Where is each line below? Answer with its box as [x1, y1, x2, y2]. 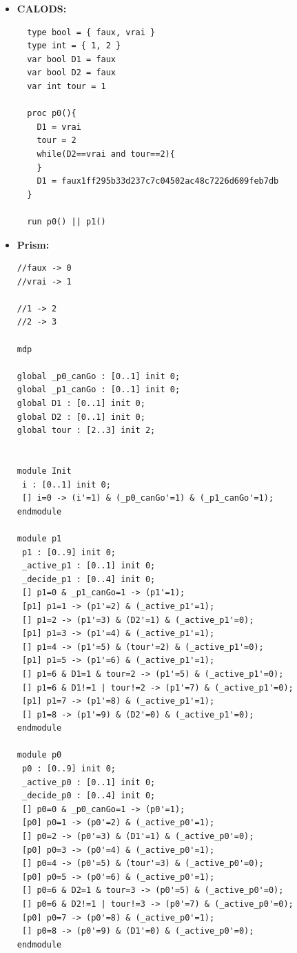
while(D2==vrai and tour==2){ [37, 148, 175, 159]
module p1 [17, 533, 62, 543]
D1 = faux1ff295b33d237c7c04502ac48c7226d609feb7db [37, 176, 279, 186]
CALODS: [17, 1, 67, 15]
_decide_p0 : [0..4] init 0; [21, 791, 156, 801]
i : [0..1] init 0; [21, 479, 111, 490]
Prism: [17, 237, 50, 251]
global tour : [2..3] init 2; [17, 425, 156, 436]
